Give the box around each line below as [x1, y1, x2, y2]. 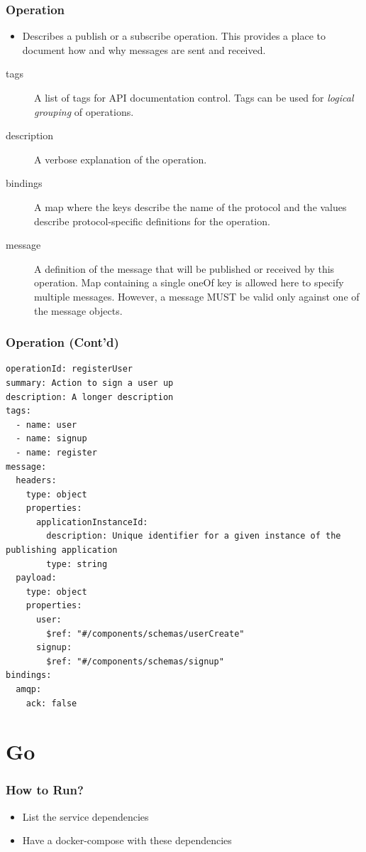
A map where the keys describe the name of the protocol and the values [34, 199, 347, 214]
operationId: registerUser [6, 364, 133, 374]
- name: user [16, 419, 77, 430]
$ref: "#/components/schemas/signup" [46, 656, 224, 667]
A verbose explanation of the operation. [34, 151, 207, 166]
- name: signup [16, 433, 87, 444]
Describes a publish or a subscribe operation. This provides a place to [22, 28, 326, 43]
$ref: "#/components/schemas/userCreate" [46, 628, 245, 639]
